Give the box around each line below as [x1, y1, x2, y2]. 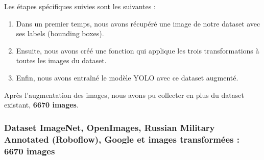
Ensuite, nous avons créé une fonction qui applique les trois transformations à [16, 45, 259, 56]
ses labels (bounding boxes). [16, 28, 104, 39]
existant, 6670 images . [4, 99, 79, 110]
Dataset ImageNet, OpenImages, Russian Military [4, 121, 215, 134]
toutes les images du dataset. [16, 55, 107, 66]
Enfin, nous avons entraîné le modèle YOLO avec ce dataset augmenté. [16, 72, 238, 83]
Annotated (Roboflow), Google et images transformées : [4, 132, 240, 145]
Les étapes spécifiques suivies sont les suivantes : [4, 1, 156, 11]
